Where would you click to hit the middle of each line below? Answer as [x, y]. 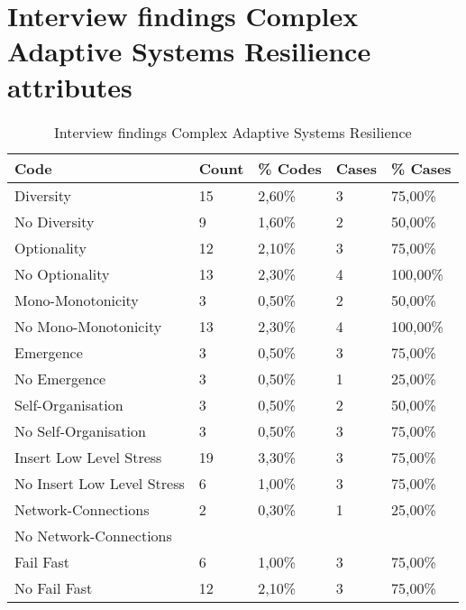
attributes [70, 86]
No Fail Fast [54, 587]
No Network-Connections [93, 535]
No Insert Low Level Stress [100, 483]
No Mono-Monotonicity [88, 326]
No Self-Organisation [80, 430]
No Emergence [60, 378]
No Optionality [62, 273]
